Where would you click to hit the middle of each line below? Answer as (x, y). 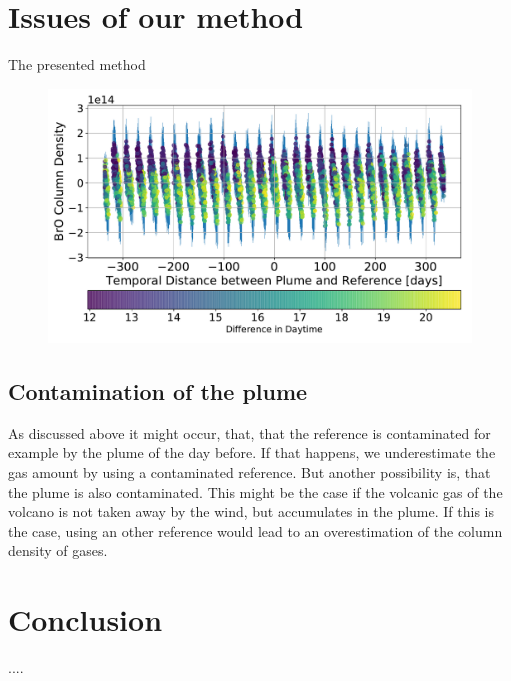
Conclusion (85, 619)
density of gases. (58, 550)
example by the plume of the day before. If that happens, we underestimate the (252, 452)
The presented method (77, 64)
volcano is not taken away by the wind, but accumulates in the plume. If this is (251, 511)
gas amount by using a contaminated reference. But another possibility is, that (249, 471)
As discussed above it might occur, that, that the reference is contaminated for (249, 432)
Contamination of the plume (158, 390)
